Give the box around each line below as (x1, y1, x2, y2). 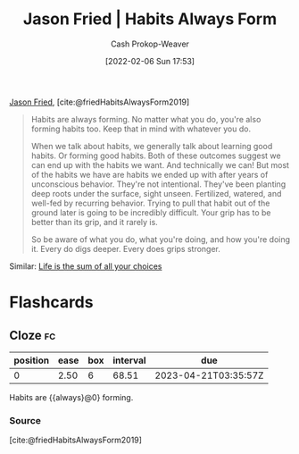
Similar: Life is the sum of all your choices (9, 260, 162, 272)
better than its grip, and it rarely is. (30, 216, 158, 227)
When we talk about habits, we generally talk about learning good (30, 140, 273, 151)
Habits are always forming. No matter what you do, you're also (30, 113, 262, 124)
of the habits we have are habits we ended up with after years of (30, 169, 269, 180)
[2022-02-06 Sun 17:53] (105, 55, 195, 66)
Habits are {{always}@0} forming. (9, 391, 134, 402)
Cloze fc (9, 327, 56, 343)
